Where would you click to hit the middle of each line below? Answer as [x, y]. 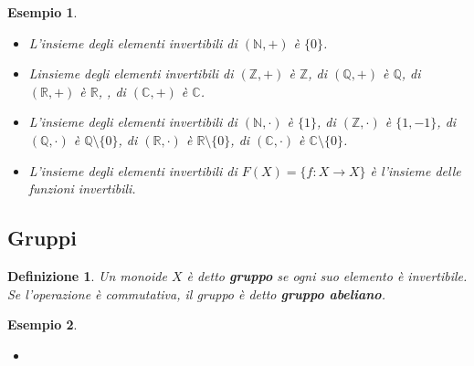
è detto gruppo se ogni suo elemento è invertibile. [327, 275]
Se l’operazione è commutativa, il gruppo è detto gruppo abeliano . [196, 293]
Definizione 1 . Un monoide [87, 275]
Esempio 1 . [42, 12]
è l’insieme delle [416, 170]
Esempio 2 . [42, 324]
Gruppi [42, 238]
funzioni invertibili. [82, 188]
